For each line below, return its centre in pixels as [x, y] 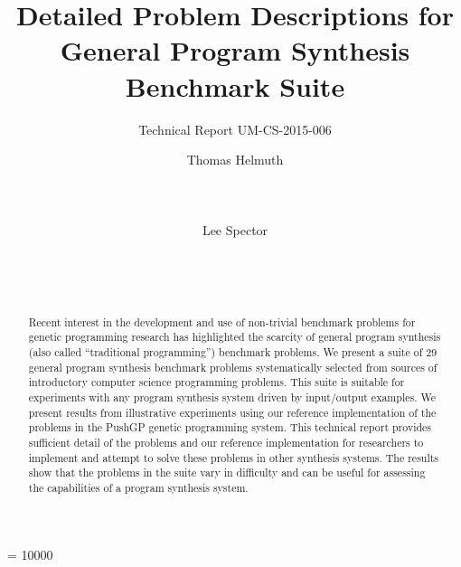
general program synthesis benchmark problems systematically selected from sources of [233, 367]
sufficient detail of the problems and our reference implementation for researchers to [226, 442]
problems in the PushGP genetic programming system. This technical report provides [230, 427]
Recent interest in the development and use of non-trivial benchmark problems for [222, 321]
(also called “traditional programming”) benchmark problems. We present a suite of [226, 351]
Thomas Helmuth [235, 160]
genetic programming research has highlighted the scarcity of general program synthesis [235, 337]
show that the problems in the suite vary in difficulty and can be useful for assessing [227, 472]
